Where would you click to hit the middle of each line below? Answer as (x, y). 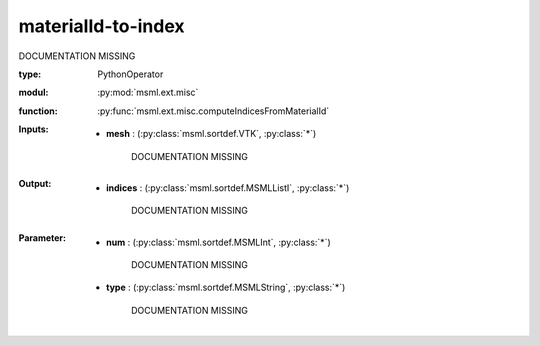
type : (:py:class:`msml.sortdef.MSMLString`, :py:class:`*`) (226, 287)
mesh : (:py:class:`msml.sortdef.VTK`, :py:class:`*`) (211, 134)
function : (38, 111)
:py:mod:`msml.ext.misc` (148, 92)
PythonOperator (130, 74)
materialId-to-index (101, 26)
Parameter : (42, 237)
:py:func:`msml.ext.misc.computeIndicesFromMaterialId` (213, 111)
